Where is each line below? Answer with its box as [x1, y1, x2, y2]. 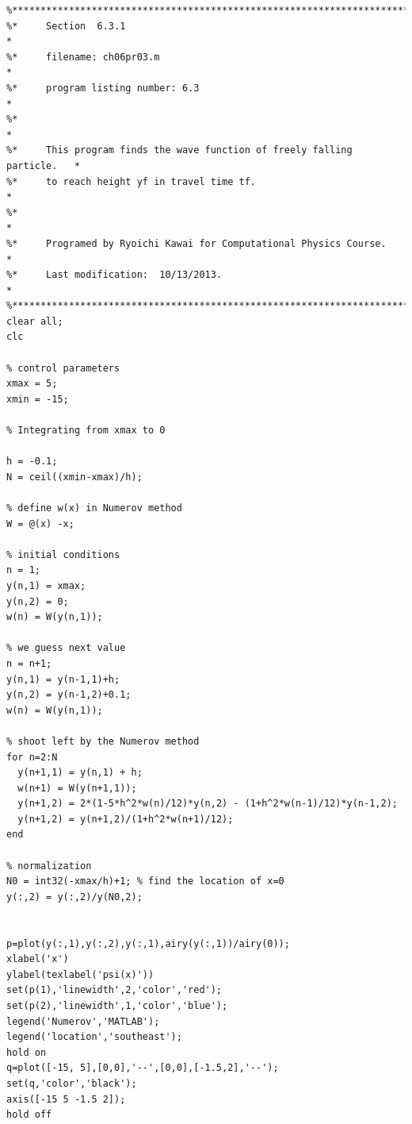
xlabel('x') [6, 953, 69, 965]
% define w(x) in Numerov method [6, 502, 182, 514]
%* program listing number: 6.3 [6, 82, 200, 94]
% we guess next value [6, 642, 126, 654]
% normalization [6, 860, 92, 872]
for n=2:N [6, 751, 58, 763]
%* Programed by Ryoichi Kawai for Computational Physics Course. [6, 237, 387, 249]
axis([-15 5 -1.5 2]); [6, 1093, 126, 1105]
